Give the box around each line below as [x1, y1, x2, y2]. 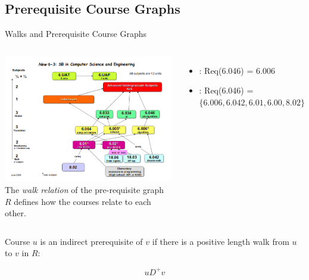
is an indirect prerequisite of [40, 235, 143, 247]
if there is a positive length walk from [152, 235, 289, 247]
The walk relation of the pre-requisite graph [5, 183, 164, 196]
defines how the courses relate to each [14, 195, 151, 207]
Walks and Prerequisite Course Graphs [5, 27, 146, 40]
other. [5, 207, 26, 219]
